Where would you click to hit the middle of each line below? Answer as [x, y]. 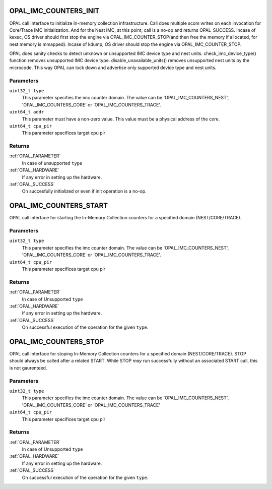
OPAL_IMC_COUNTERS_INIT [54, 11]
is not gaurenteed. [28, 368]
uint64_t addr [27, 112]
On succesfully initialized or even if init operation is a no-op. [84, 191]
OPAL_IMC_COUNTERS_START [59, 206]
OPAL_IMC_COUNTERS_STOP [57, 342]
